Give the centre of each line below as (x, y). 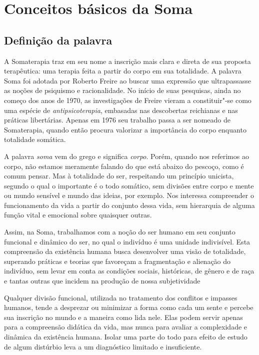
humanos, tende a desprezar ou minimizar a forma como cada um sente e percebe (129, 307)
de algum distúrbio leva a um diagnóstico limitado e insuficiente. (103, 346)
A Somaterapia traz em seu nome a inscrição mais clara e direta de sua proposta (127, 61)
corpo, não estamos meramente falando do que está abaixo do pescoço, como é (124, 166)
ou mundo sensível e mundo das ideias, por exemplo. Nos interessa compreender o (129, 195)
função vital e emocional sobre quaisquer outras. (78, 215)
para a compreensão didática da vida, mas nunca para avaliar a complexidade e (126, 327)
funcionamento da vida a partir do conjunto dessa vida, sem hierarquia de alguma (129, 205)
